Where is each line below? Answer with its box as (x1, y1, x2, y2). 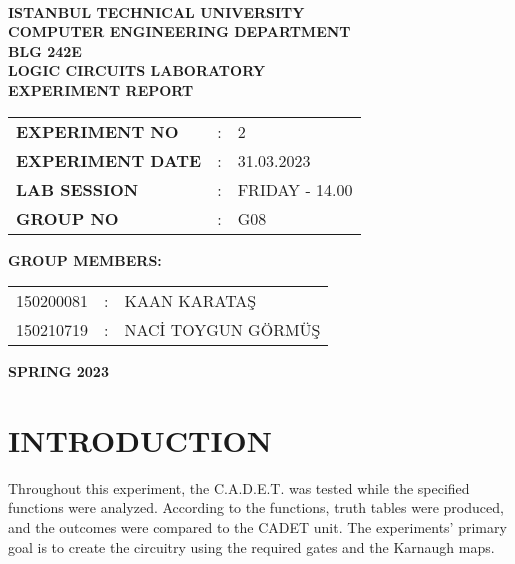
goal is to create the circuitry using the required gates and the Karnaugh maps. (8, 536, 495, 557)
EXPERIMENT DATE (16, 148, 202, 172)
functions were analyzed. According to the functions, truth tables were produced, (8, 497, 504, 518)
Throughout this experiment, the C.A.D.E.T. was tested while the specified (8, 477, 470, 498)
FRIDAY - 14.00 (237, 177, 353, 201)
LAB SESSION (16, 177, 139, 201)
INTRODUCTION (8, 419, 273, 460)
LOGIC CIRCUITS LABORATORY (8, 60, 266, 81)
